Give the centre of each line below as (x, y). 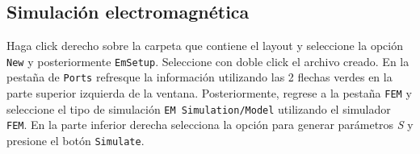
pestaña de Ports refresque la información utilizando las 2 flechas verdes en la (199, 77)
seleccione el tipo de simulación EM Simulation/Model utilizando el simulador (199, 108)
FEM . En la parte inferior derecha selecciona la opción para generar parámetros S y (210, 125)
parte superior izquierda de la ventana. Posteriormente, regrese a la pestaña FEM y (209, 93)
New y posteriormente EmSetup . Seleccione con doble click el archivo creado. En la (208, 61)
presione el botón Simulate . (76, 141)
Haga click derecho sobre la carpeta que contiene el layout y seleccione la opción (205, 46)
